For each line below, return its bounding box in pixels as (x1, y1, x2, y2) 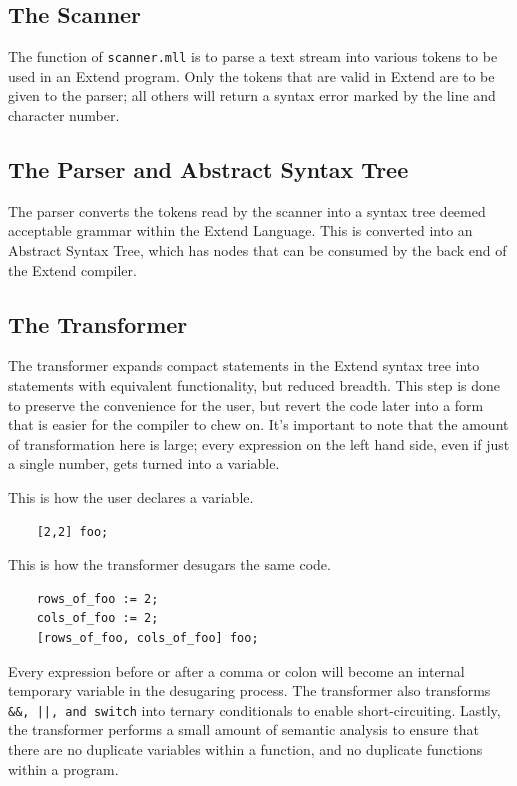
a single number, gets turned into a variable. (8, 453, 280, 474)
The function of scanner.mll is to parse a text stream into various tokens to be (8, 46, 498, 67)
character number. (8, 105, 120, 126)
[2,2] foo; (36, 524, 109, 539)
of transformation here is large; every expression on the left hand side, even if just (8, 433, 510, 454)
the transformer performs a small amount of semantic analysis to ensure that (8, 719, 479, 740)
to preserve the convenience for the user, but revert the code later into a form (8, 394, 484, 415)
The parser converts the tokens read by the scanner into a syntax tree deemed (8, 200, 486, 221)
